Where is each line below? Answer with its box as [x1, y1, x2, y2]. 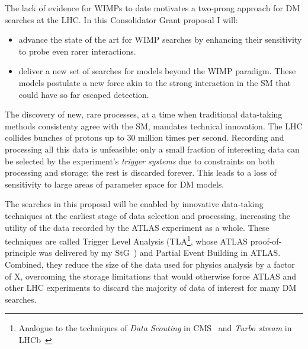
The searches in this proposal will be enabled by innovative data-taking [5, 198, 264, 210]
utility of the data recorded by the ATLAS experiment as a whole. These [5, 221, 269, 233]
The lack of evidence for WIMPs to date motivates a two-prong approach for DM [5, 2, 300, 14]
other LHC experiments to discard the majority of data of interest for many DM [5, 281, 297, 294]
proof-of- [250, 234, 282, 247]
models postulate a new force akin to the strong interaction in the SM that [18, 76, 291, 88]
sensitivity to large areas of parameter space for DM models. [5, 177, 224, 190]
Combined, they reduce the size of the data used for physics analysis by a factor [5, 258, 295, 270]
